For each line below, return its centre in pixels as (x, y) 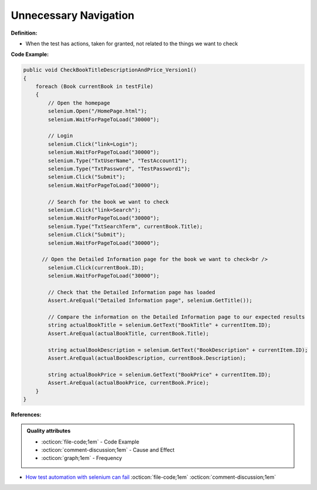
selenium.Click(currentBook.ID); (96, 267)
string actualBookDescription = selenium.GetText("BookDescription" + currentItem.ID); (178, 350)
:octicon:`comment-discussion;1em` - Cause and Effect (108, 450)
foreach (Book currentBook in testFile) (95, 86)
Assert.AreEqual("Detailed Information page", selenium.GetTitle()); (150, 301)
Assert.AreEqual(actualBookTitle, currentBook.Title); (129, 333)
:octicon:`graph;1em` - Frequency (82, 458)
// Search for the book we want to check (108, 202)
